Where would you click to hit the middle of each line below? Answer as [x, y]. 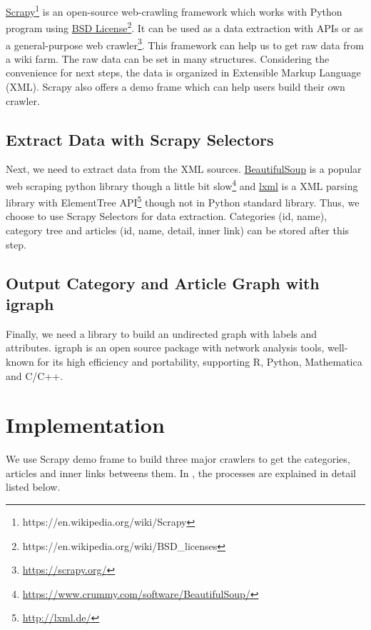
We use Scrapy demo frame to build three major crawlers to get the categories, [178, 459]
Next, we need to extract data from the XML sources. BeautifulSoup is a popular [184, 169]
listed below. [33, 487]
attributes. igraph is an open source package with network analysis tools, [165, 347]
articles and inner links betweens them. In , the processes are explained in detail [181, 472]
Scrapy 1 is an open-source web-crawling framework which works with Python [174, 10]
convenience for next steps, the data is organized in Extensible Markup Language [183, 72]
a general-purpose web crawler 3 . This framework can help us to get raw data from [185, 44]
